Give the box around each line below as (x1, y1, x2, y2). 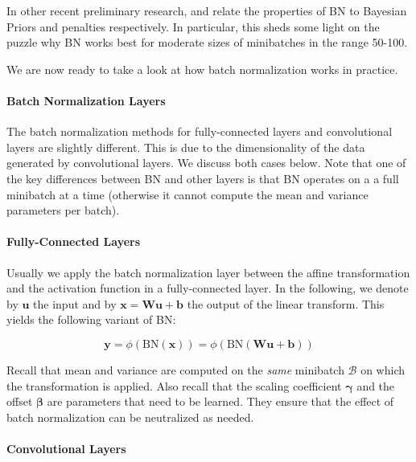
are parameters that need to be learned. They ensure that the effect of (47, 393, 394, 410)
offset (6, 393, 33, 410)
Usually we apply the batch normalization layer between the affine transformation (6, 264, 410, 280)
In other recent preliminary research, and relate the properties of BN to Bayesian (6, 2, 407, 18)
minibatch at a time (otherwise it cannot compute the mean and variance (6, 186, 369, 202)
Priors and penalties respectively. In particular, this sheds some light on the (6, 18, 380, 35)
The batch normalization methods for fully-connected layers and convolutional (6, 123, 393, 140)
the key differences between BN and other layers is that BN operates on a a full (6, 170, 399, 186)
